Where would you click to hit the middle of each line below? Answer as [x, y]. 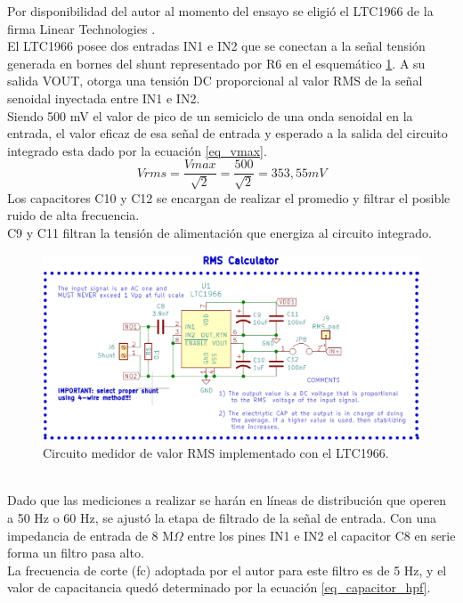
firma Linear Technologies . [81, 28]
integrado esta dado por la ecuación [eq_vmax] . [137, 150]
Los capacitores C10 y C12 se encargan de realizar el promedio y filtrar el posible [229, 197]
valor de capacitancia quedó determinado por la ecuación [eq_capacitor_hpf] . [219, 587]
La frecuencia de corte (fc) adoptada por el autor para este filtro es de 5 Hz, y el [227, 570]
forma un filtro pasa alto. [76, 553]
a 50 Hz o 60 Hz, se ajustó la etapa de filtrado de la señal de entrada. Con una [222, 518]
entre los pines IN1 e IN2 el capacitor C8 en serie [321, 535]
